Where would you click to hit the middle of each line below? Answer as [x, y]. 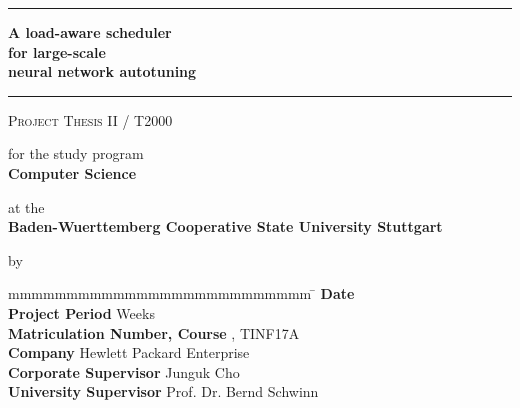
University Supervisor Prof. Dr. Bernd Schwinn [163, 391]
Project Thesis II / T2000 [90, 119]
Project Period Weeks [81, 312]
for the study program [76, 153]
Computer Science [72, 172]
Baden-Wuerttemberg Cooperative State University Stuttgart [225, 226]
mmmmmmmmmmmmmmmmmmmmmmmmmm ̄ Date [181, 293]
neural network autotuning [102, 71]
